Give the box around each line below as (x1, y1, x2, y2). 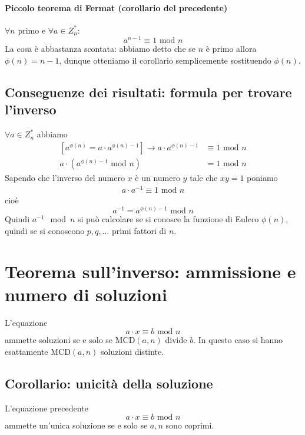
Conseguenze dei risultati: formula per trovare (5, 83, 292, 101)
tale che (190, 171, 218, 183)
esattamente (5, 345, 48, 357)
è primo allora (205, 42, 257, 55)
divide (165, 334, 187, 346)
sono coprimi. (165, 419, 214, 431)
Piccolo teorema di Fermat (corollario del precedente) (5, 1, 228, 14)
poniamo (247, 171, 278, 183)
